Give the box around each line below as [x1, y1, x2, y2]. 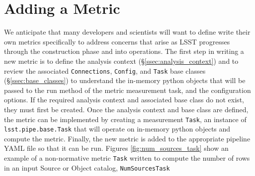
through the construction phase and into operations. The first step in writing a [4, 46, 244, 56]
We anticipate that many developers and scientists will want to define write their [4, 27, 251, 37]
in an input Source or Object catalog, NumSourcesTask [4, 162, 170, 173]
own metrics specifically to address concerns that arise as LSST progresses [4, 36, 230, 46]
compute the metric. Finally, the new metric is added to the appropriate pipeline [4, 133, 251, 143]
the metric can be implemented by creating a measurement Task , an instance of [4, 114, 247, 124]
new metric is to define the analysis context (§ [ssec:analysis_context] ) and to [4, 55, 239, 66]
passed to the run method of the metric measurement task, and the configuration [4, 85, 251, 95]
